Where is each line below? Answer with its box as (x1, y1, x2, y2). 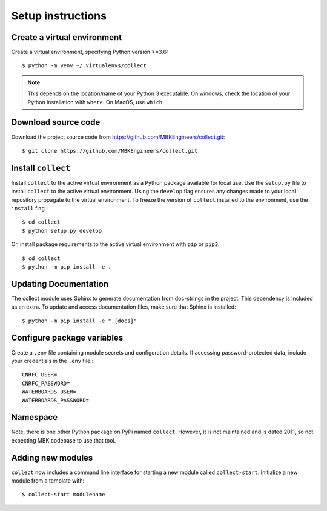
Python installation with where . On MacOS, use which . (27, 98, 165, 105)
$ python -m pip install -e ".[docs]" (22, 317, 137, 324)
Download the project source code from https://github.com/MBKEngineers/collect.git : (11, 133, 225, 141)
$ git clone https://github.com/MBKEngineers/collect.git (22, 147, 198, 154)
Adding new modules (11, 452, 93, 463)
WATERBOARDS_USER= (22, 389, 77, 395)
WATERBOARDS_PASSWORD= (22, 397, 90, 404)
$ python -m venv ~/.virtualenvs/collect (22, 62, 147, 69)
